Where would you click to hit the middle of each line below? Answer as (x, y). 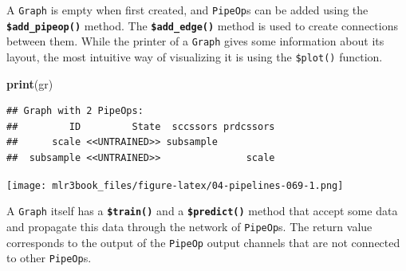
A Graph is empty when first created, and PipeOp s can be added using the (187, 10)
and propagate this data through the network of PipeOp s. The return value (189, 226)
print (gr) (30, 83)
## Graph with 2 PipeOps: (75, 111)
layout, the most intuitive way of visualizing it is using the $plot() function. (195, 56)
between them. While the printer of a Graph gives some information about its (195, 41)
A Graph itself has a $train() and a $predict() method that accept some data (202, 211)
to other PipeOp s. (49, 258)
